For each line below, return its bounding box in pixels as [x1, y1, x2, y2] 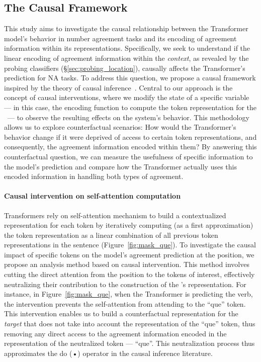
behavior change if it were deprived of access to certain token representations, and [4, 131, 257, 142]
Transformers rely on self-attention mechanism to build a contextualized [4, 210, 226, 220]
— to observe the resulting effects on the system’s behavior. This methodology [7, 112, 249, 122]
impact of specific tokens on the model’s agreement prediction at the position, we [4, 249, 254, 259]
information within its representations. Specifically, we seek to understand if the [4, 43, 250, 53]
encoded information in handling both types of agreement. [4, 171, 184, 182]
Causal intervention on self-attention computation [4, 191, 181, 201]
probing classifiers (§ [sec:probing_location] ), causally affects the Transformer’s [4, 62, 245, 73]
